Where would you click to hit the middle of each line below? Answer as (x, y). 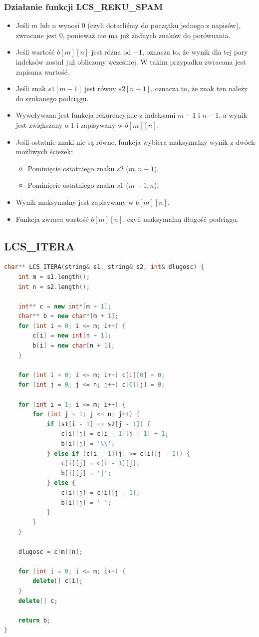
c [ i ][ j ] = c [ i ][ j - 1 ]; (101, 493)
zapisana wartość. (42, 71)
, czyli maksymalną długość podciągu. (181, 219)
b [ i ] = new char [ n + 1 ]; (74, 346)
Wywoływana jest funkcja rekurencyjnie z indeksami (96, 115)
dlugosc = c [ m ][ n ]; (50, 552)
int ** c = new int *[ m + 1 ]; (65, 306)
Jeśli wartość (35, 52)
